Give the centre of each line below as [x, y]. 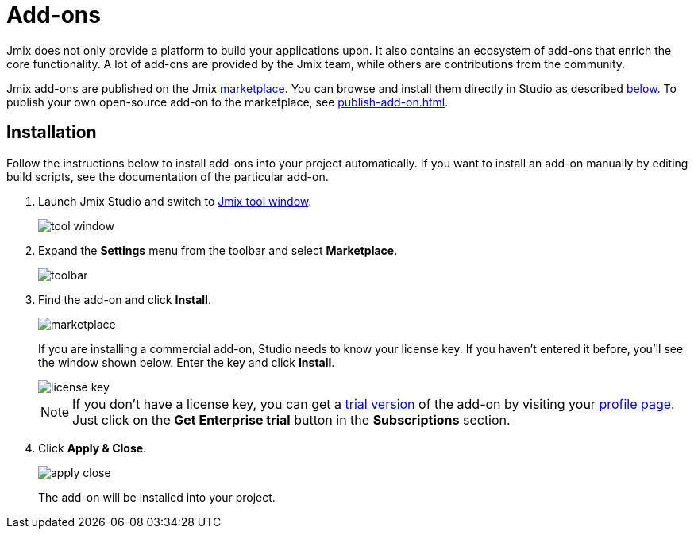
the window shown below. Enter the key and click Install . [187, 362]
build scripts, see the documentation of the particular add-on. [168, 176]
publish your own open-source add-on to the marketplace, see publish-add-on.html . [227, 102]
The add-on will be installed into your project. [157, 497]
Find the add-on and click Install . [125, 299]
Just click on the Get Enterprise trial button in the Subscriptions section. [291, 420]
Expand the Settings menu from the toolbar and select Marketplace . [218, 250]
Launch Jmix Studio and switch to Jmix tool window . [175, 201]
